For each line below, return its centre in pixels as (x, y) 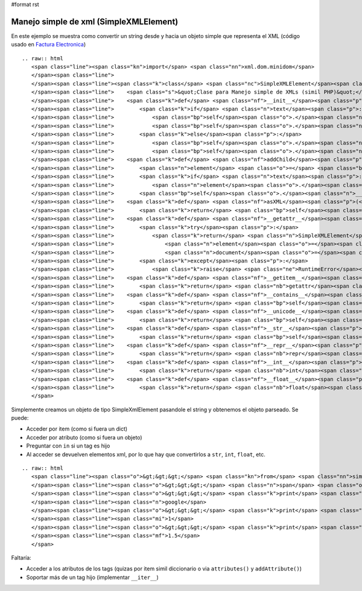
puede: (20, 418)
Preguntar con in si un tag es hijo (68, 446)
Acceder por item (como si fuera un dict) (77, 429)
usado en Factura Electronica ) (49, 45)
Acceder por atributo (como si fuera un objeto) (84, 437)
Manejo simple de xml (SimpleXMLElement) (95, 21)
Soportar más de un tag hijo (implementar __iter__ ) (93, 577)
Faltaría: (21, 557)
